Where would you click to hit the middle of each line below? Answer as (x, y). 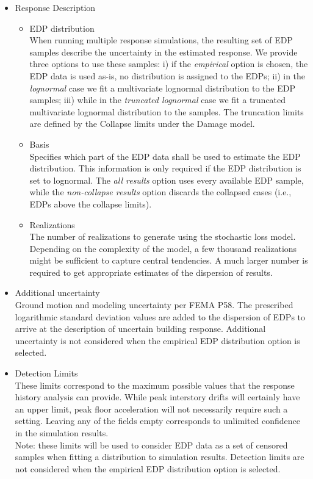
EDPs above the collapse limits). (91, 203)
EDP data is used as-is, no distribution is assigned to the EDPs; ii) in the (167, 75)
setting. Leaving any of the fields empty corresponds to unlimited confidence (158, 421)
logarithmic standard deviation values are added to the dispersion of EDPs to (160, 316)
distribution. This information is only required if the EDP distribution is (165, 168)
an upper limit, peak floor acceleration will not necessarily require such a (151, 409)
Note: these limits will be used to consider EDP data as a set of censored (151, 445)
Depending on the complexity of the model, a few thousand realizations (163, 248)
